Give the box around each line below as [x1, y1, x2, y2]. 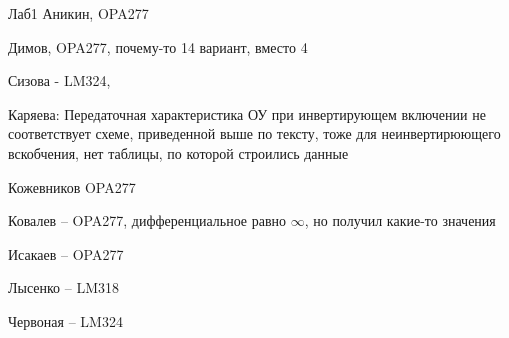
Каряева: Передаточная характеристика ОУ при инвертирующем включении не [8, 103, 486, 124]
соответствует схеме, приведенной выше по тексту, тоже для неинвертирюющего [8, 123, 501, 144]
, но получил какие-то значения [304, 210, 496, 231]
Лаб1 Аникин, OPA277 [8, 3, 149, 23]
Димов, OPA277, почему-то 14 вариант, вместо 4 [8, 36, 308, 57]
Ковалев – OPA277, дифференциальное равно [8, 210, 286, 231]
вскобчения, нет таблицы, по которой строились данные [8, 142, 349, 163]
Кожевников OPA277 [8, 176, 136, 197]
